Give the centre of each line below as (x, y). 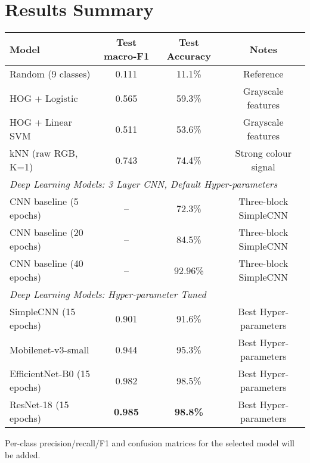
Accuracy (189, 56)
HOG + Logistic (44, 98)
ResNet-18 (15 (39, 405)
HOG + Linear (41, 122)
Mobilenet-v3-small (49, 349)
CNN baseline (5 (44, 201)
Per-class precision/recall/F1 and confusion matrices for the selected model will (150, 443)
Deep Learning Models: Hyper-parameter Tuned (108, 294)
